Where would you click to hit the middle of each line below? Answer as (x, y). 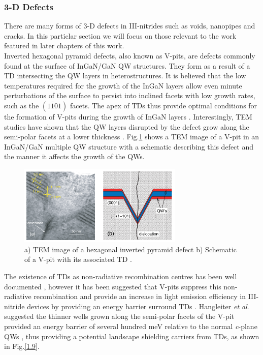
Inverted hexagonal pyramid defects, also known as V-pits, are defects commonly (130, 55)
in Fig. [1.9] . (22, 346)
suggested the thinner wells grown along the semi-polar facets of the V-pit (119, 316)
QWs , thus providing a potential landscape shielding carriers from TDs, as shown (132, 336)
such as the (22, 105)
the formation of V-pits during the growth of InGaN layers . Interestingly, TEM (128, 116)
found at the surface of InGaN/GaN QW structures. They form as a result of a (127, 65)
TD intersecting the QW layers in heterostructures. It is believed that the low (125, 76)
